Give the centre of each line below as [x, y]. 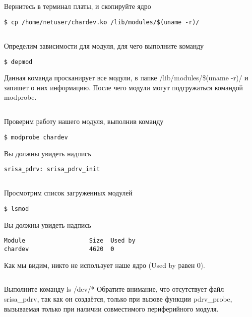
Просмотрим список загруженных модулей [68, 193]
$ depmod [18, 62]
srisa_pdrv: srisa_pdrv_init [52, 169]
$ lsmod [17, 209]
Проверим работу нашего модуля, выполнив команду [84, 121]
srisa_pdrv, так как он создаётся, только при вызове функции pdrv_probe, [118, 299]
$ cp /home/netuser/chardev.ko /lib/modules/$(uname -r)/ [102, 22]
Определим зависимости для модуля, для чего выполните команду [104, 46]
